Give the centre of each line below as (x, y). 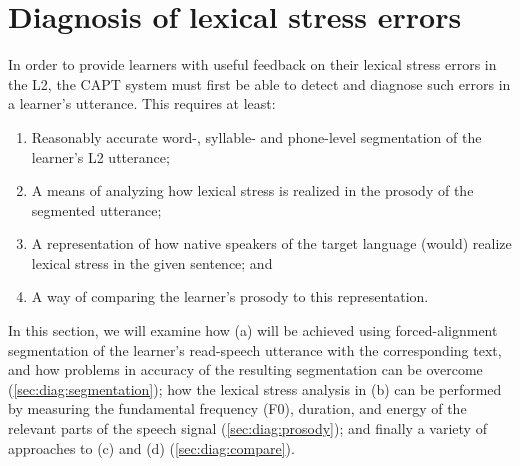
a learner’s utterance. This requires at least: (142, 103)
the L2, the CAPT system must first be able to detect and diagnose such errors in (259, 83)
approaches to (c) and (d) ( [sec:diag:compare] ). (151, 447)
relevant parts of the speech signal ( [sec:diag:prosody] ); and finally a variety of (247, 428)
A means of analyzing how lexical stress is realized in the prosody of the (252, 190)
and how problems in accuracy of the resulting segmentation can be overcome (245, 369)
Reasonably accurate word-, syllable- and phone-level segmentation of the (256, 136)
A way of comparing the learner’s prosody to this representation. (230, 296)
